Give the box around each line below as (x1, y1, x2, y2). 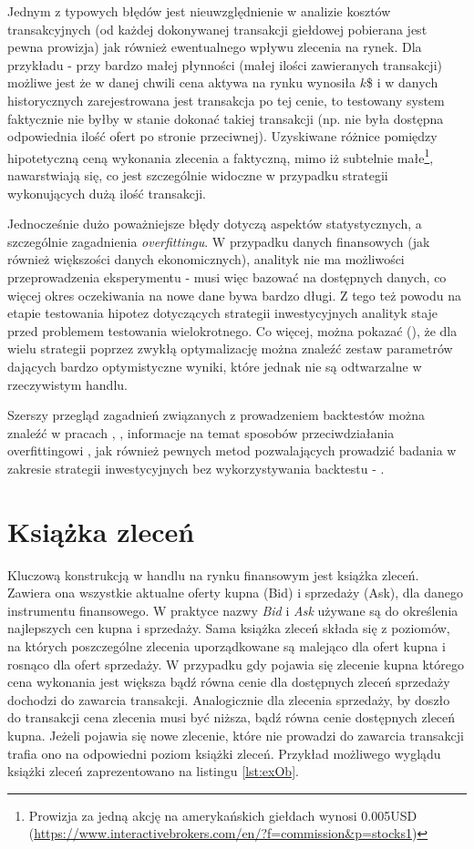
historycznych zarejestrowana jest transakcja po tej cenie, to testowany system (7, 90, 445, 109)
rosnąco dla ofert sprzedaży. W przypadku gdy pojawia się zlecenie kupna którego (7, 654, 464, 673)
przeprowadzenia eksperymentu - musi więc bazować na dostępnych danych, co (7, 267, 447, 286)
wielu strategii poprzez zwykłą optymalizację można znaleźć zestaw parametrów (7, 339, 453, 358)
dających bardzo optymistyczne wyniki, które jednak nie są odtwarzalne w (7, 356, 422, 375)
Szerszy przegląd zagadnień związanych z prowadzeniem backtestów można (7, 405, 425, 424)
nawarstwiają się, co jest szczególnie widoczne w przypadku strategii (7, 166, 388, 184)
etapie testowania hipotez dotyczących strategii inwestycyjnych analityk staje (7, 303, 438, 322)
